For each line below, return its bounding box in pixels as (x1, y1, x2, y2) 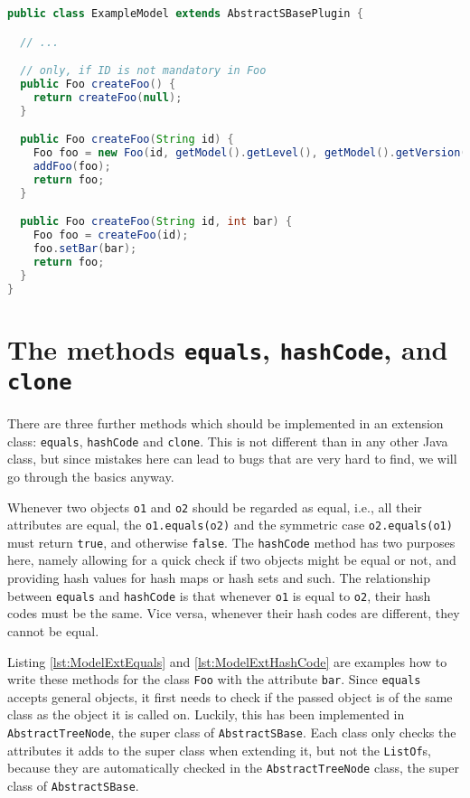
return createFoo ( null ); (33, 90, 183, 104)
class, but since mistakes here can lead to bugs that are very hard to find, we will (7, 449, 457, 468)
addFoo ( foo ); (33, 159, 111, 173)
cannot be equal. (7, 621, 99, 640)
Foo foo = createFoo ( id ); (33, 229, 189, 242)
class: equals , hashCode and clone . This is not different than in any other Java (7, 431, 448, 450)
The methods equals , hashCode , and (7, 330, 448, 367)
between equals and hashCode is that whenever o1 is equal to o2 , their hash (7, 586, 431, 605)
